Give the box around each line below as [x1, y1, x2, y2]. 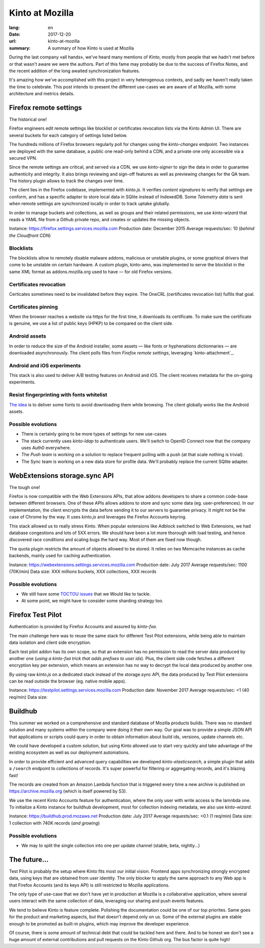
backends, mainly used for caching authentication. [9, 553, 111, 559]
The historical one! [9, 116, 47, 122]
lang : [9, 25, 20, 30]
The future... [9, 855, 49, 863]
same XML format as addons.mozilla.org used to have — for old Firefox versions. [9, 268, 173, 275]
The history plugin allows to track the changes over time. [9, 178, 124, 184]
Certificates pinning [9, 303, 58, 310]
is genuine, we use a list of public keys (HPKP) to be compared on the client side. [9, 320, 174, 326]
